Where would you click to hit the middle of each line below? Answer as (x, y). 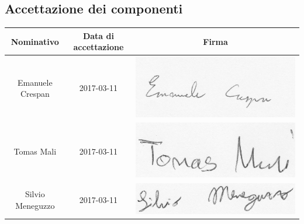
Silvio (35, 194)
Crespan (35, 94)
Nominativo (35, 41)
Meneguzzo (35, 205)
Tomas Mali (35, 151)
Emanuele (35, 82)
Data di (98, 35)
